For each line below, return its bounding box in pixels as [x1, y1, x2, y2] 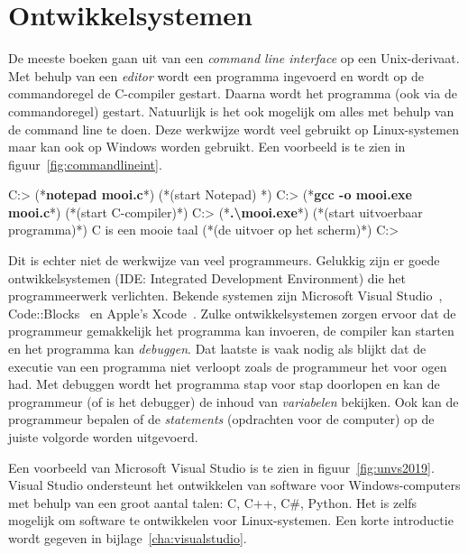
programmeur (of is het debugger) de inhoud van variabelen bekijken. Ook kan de [8, 392, 459, 411]
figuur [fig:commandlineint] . [8, 154, 162, 173]
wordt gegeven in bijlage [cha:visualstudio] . [8, 528, 247, 547]
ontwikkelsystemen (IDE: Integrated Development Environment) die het [8, 268, 406, 287]
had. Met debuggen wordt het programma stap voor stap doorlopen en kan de [8, 374, 440, 393]
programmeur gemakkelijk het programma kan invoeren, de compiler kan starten [8, 321, 454, 340]
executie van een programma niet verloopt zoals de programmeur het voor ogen [8, 356, 447, 375]
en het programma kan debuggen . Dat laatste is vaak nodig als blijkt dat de [8, 339, 427, 358]
